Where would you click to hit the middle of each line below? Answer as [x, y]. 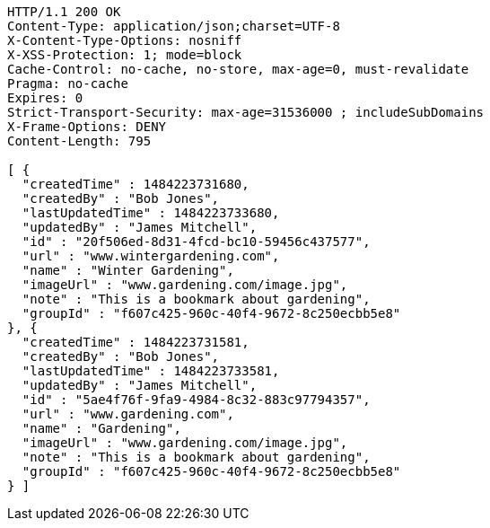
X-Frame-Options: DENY [87, 127]
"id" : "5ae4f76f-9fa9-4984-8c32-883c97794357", [196, 400]
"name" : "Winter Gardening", [128, 270]
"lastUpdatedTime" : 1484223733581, [151, 371]
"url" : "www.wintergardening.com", [151, 256]
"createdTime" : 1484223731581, [136, 342]
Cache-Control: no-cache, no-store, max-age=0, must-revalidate [238, 69]
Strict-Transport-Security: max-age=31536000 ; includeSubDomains [246, 112]
